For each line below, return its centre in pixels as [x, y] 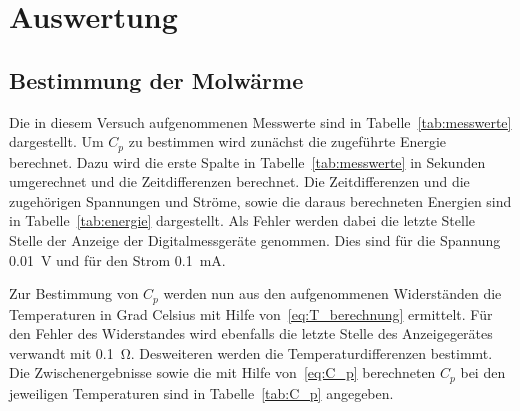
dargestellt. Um [56, 141]
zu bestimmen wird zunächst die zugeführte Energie [287, 141]
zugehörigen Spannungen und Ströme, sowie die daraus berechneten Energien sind [260, 200]
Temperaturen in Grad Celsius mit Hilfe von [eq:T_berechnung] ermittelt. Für [251, 313]
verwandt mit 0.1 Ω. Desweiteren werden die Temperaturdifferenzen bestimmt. [251, 352]
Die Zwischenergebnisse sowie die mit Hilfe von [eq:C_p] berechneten [222, 372]
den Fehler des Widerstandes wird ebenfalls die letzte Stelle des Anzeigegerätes [251, 333]
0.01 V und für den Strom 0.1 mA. [117, 259]
